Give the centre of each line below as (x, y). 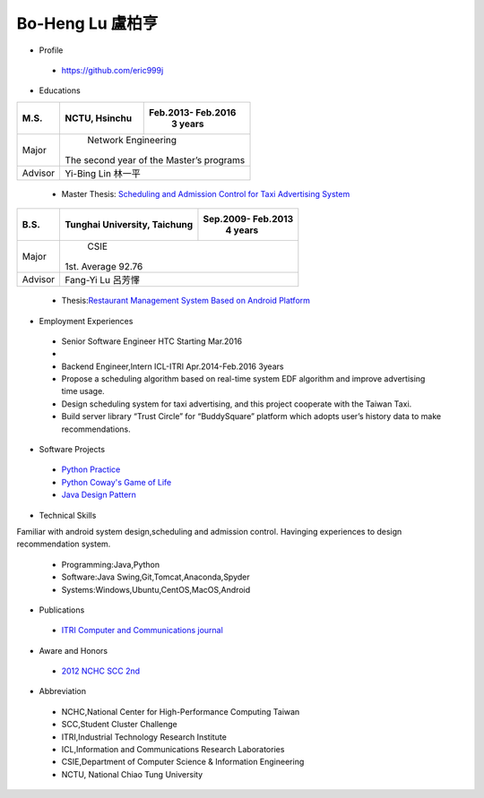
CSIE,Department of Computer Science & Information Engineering (183, 762)
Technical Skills (68, 515)
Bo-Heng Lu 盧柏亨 (87, 23)
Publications (62, 610)
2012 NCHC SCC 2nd (101, 671)
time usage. (83, 391)
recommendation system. (64, 544)
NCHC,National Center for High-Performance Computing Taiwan (181, 711)
